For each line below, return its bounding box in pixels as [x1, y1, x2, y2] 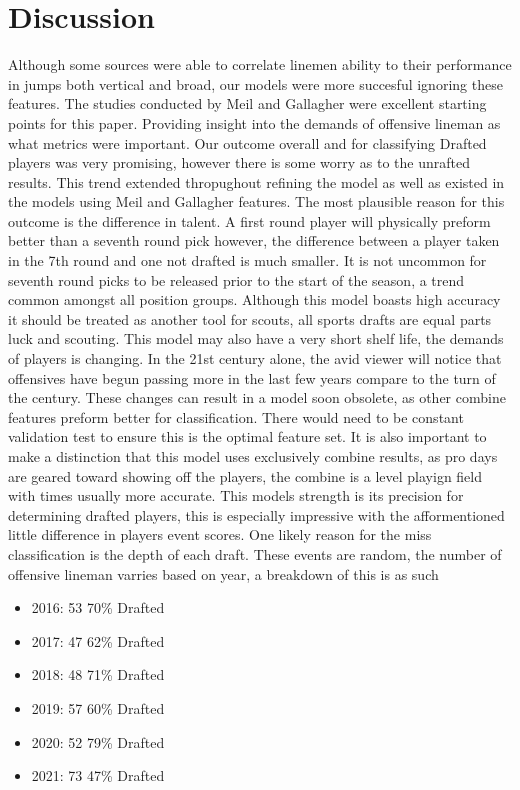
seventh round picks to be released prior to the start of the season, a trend [8, 269, 465, 290]
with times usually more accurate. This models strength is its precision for [8, 485, 464, 506]
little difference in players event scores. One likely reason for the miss [8, 524, 432, 545]
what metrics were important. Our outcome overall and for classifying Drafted [8, 132, 487, 153]
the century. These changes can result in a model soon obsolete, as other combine [8, 387, 506, 408]
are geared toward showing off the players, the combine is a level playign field [8, 465, 483, 486]
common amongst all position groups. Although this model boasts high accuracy [8, 289, 501, 310]
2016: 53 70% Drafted [31, 597, 165, 618]
